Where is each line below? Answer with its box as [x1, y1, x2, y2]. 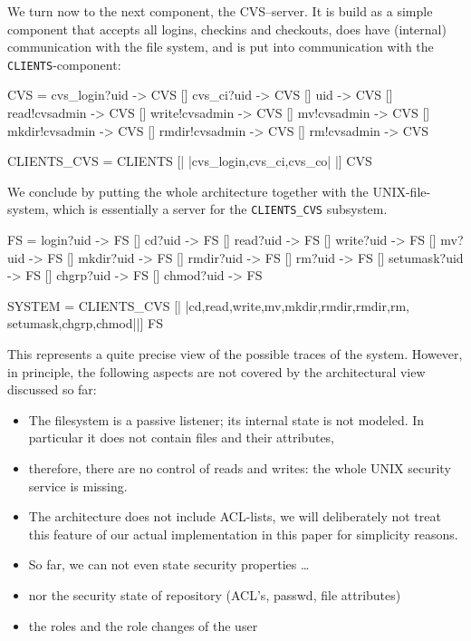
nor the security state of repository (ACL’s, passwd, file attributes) [28, 585, 401, 604]
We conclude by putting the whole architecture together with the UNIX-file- [7, 181, 431, 200]
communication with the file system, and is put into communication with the [7, 37, 434, 56]
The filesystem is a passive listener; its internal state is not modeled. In [28, 410, 425, 429]
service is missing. [28, 476, 128, 495]
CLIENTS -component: [7, 54, 121, 73]
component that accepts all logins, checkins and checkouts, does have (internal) [7, 19, 447, 38]
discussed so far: [7, 380, 97, 399]
